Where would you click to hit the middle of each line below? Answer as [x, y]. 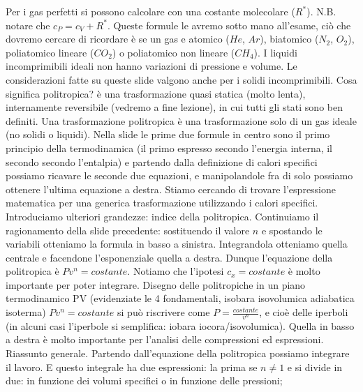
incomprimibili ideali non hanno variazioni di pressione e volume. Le [151, 66]
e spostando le [292, 230]
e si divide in [315, 367]
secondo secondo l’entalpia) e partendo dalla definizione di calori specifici [162, 161]
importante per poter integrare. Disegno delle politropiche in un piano [156, 284]
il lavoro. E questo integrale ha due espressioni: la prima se [132, 367]
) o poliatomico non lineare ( [173, 52]
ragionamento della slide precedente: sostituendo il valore [128, 230]
